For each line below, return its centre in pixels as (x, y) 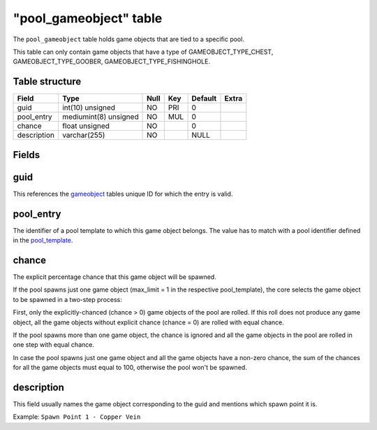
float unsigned (86, 126)
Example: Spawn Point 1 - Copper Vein (77, 417)
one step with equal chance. (53, 345)
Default (204, 99)
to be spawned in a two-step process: (67, 299)
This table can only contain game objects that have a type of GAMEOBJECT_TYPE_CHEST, (143, 52)
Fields (27, 155)
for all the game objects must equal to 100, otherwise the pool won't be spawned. (130, 368)
